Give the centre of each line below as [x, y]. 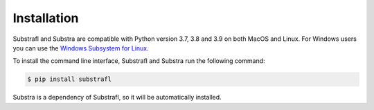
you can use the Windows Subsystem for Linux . [81, 48]
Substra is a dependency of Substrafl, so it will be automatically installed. [117, 98]
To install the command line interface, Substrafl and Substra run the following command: [139, 61]
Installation [46, 18]
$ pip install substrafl [70, 79]
